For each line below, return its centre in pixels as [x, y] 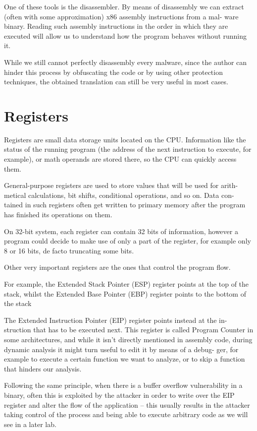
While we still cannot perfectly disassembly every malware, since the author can [126, 62]
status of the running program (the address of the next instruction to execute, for [128, 149]
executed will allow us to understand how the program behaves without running [126, 35]
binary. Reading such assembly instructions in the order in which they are [116, 26]
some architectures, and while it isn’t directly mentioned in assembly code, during [128, 339]
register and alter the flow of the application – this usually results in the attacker [127, 404]
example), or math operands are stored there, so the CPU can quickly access [120, 159]
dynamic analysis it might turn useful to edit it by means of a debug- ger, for [121, 349]
